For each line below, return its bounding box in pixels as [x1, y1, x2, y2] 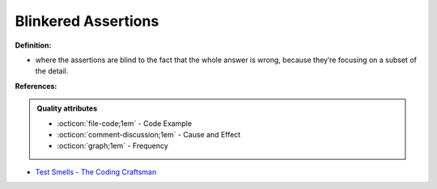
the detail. [35, 66, 69, 76]
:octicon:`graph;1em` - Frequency [57, 141, 169, 151]
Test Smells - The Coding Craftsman [35, 166, 157, 177]
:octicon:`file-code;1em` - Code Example [57, 118, 193, 128]
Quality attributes [36, 103, 97, 113]
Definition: [15, 40, 52, 50]
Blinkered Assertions [15, 12, 159, 30]
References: [15, 81, 57, 90]
